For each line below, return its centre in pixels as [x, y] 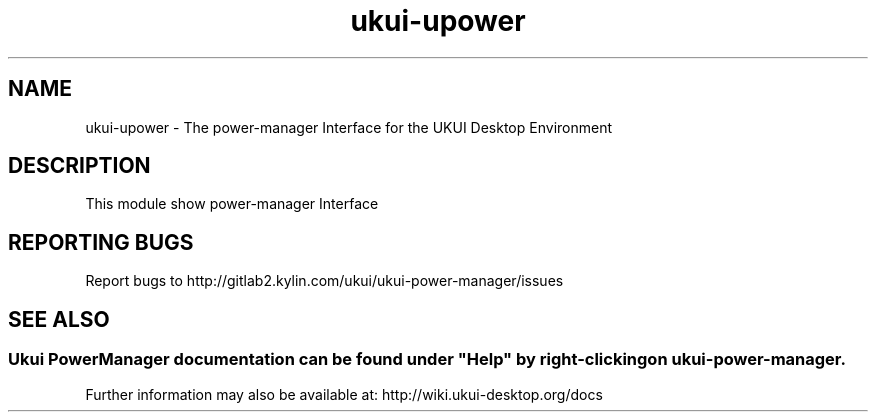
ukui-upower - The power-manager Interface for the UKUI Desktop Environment [348, 127]
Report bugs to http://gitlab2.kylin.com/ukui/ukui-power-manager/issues [324, 281]
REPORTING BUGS [101, 242]
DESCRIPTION [79, 166]
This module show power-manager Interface [232, 204]
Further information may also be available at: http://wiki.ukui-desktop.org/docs [344, 394]
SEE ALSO [59, 319]
